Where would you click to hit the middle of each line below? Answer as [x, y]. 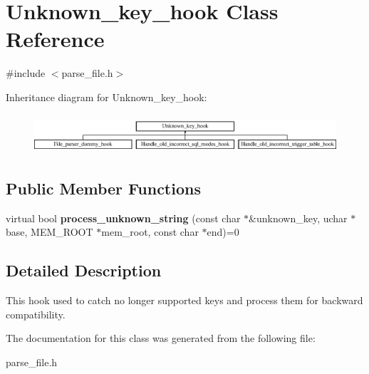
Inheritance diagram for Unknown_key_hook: [106, 97]
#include [26, 73]
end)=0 [223, 232]
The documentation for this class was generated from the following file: [161, 338]
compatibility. [36, 314]
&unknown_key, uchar [298, 218]
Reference [55, 39]
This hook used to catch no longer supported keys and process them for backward [184, 300]
